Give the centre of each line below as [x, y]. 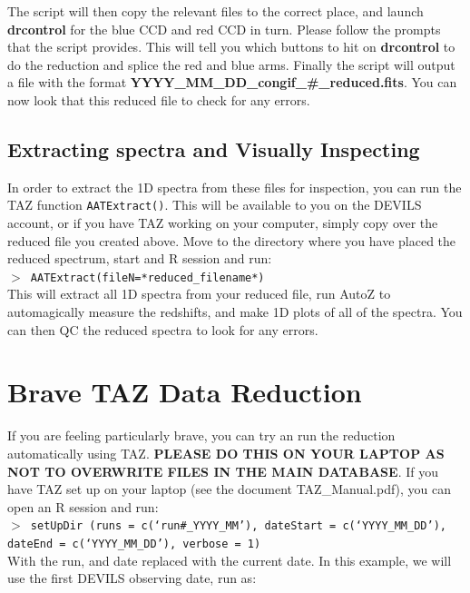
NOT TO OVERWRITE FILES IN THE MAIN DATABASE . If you [223, 471]
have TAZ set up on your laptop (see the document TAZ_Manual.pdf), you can [230, 489]
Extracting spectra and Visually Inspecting [214, 148]
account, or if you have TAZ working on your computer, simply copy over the [223, 223]
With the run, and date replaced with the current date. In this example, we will [230, 560]
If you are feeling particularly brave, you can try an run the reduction [201, 435]
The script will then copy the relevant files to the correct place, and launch [215, 11]
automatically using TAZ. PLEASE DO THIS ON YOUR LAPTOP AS [226, 453]
